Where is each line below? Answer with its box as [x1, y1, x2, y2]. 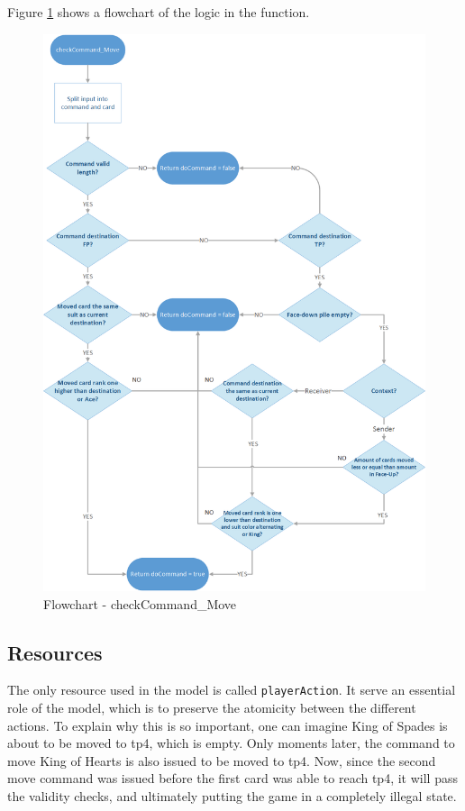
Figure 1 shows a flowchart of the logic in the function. [7, 3, 310, 21]
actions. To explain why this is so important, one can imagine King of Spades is [7, 715, 448, 734]
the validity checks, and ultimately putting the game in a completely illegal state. [7, 787, 457, 806]
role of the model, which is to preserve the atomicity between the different [7, 698, 416, 717]
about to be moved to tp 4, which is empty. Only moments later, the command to [7, 734, 455, 752]
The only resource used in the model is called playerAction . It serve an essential [7, 680, 456, 699]
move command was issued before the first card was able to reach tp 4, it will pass [7, 769, 458, 788]
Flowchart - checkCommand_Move [43, 594, 237, 613]
